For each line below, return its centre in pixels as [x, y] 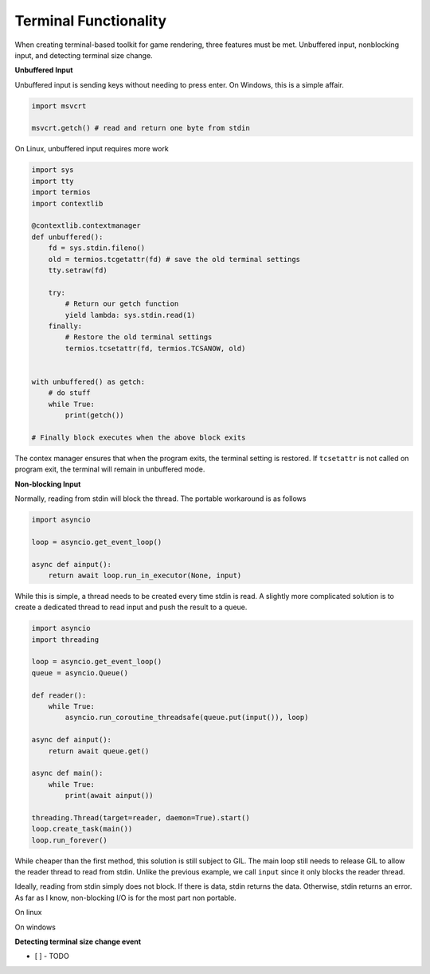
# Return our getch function [122, 304]
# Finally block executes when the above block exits [139, 437]
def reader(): [59, 695]
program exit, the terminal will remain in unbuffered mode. [110, 469]
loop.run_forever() [69, 840]
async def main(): [67, 773]
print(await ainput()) [109, 796]
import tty [53, 181]
